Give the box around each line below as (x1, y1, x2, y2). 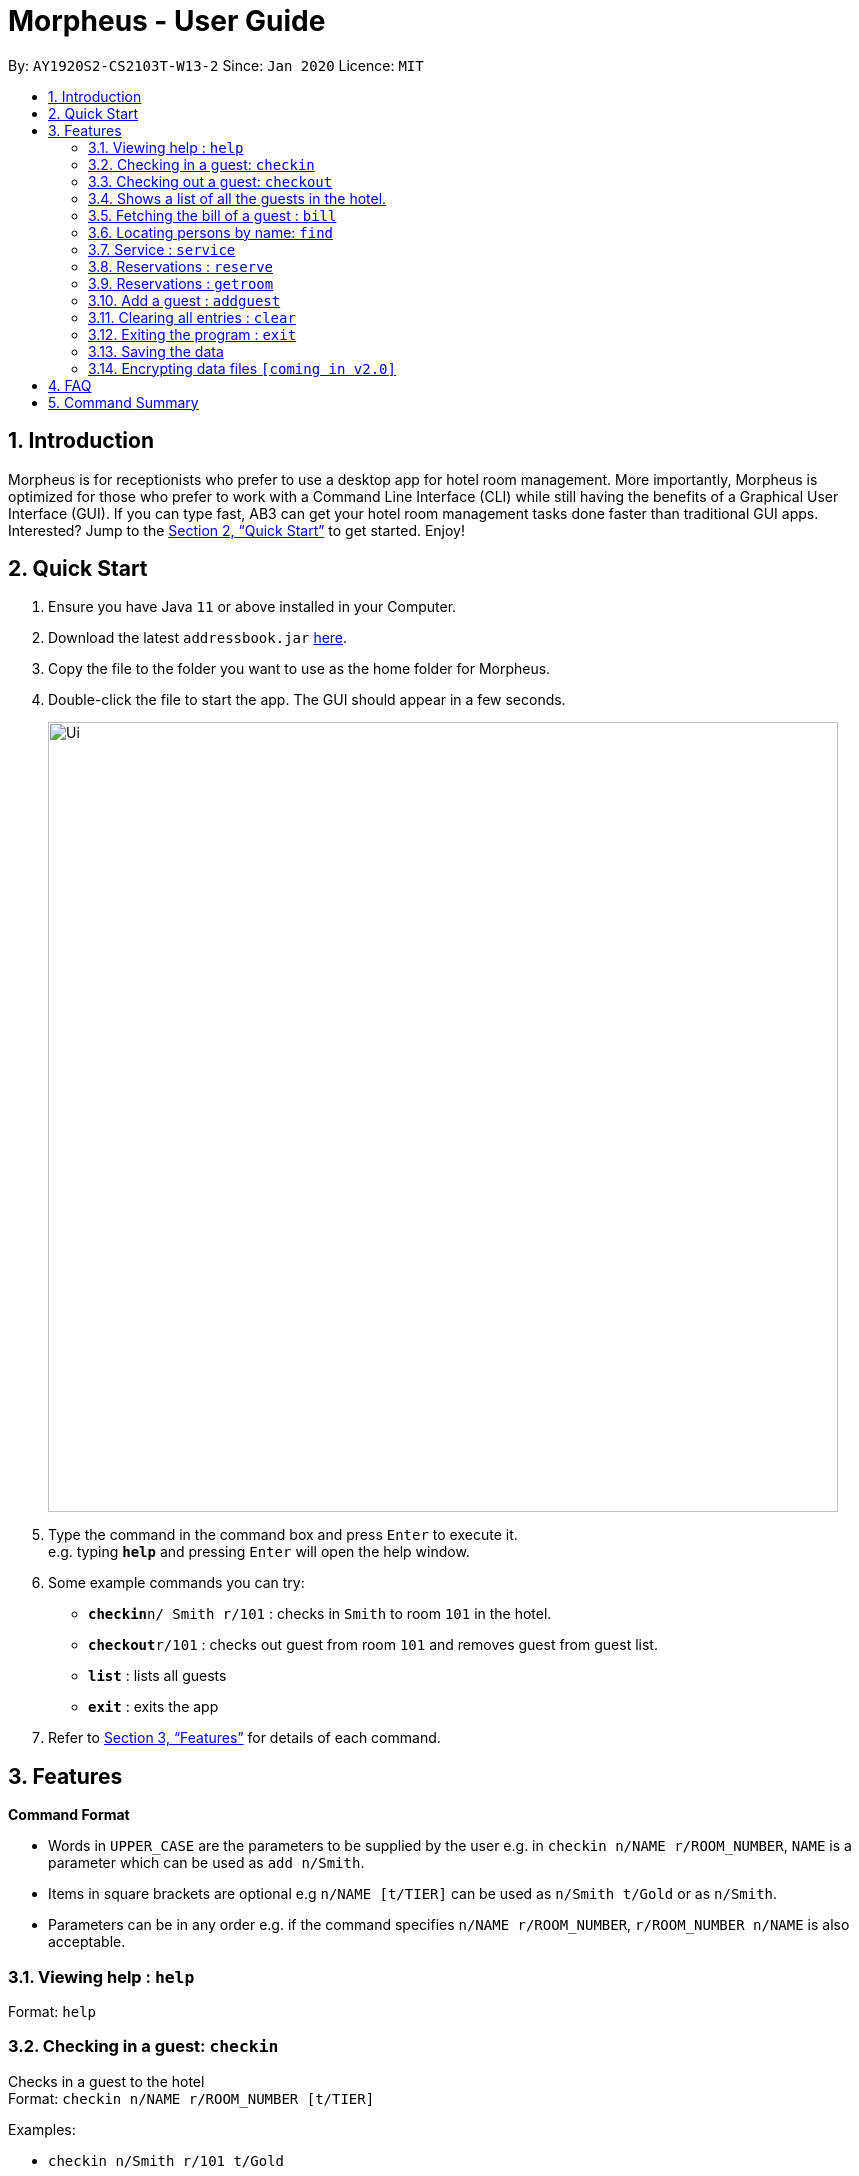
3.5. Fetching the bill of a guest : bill (88, 206, 337, 224)
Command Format (8, 1806, 130, 1824)
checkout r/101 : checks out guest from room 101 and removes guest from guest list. (88, 1636, 658, 1654)
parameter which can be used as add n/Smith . (48, 1854, 365, 1872)
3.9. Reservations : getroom (88, 274, 274, 292)
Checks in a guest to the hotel (8, 2072, 205, 2090)
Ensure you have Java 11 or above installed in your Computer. (48, 598, 457, 616)
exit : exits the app (88, 1698, 219, 1716)
